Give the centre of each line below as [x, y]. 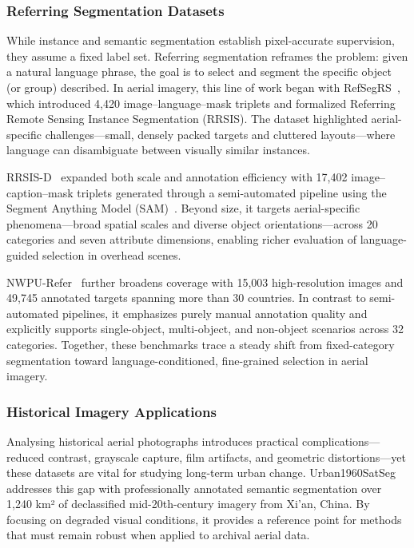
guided [23, 254]
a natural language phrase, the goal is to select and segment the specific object [199, 71]
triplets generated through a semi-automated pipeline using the [232, 192]
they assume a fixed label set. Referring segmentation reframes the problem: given [207, 56]
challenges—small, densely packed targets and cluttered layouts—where [220, 134]
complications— [341, 441]
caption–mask [40, 192]
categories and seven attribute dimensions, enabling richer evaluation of [181, 239]
